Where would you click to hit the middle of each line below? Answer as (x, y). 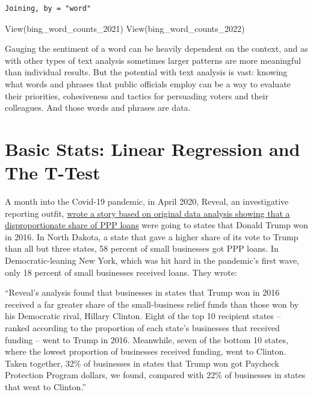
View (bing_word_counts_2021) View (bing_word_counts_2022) (125, 28)
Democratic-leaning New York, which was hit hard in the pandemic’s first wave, (152, 260)
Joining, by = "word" (48, 8)
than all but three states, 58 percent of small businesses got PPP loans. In (142, 248)
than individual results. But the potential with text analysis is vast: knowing (146, 72)
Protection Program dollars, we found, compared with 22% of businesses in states (155, 375)
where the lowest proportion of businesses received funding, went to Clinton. (146, 351)
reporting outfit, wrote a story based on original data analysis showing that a (147, 213)
